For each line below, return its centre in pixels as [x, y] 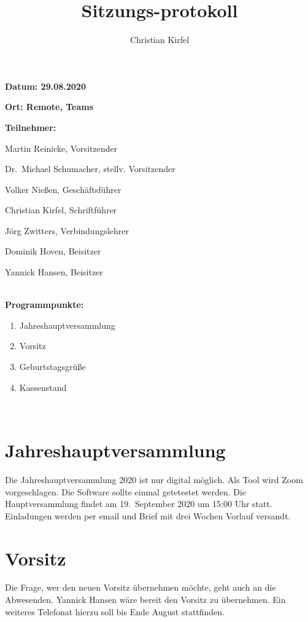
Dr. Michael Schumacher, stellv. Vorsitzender [90, 169]
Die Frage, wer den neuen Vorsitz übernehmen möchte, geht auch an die [141, 587]
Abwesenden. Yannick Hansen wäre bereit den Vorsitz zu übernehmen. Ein [145, 600]
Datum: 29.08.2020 [45, 86]
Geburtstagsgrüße [52, 367]
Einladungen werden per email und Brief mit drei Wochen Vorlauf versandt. [148, 515]
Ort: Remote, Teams [49, 107]
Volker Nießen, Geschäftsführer [63, 189]
